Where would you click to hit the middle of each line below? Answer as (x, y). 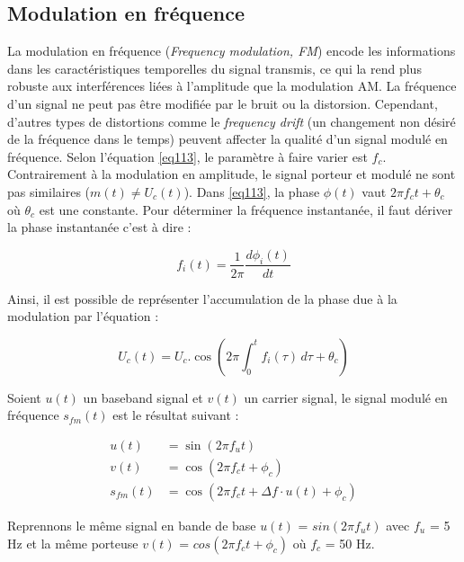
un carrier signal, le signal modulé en (346, 397)
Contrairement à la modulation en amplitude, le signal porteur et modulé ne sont (232, 174)
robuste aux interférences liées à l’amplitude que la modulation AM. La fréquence (232, 86)
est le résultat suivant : (176, 415)
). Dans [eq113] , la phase (252, 191)
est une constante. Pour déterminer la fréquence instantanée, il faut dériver (246, 209)
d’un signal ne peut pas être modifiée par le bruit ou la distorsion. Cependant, (223, 103)
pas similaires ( (49, 191)
